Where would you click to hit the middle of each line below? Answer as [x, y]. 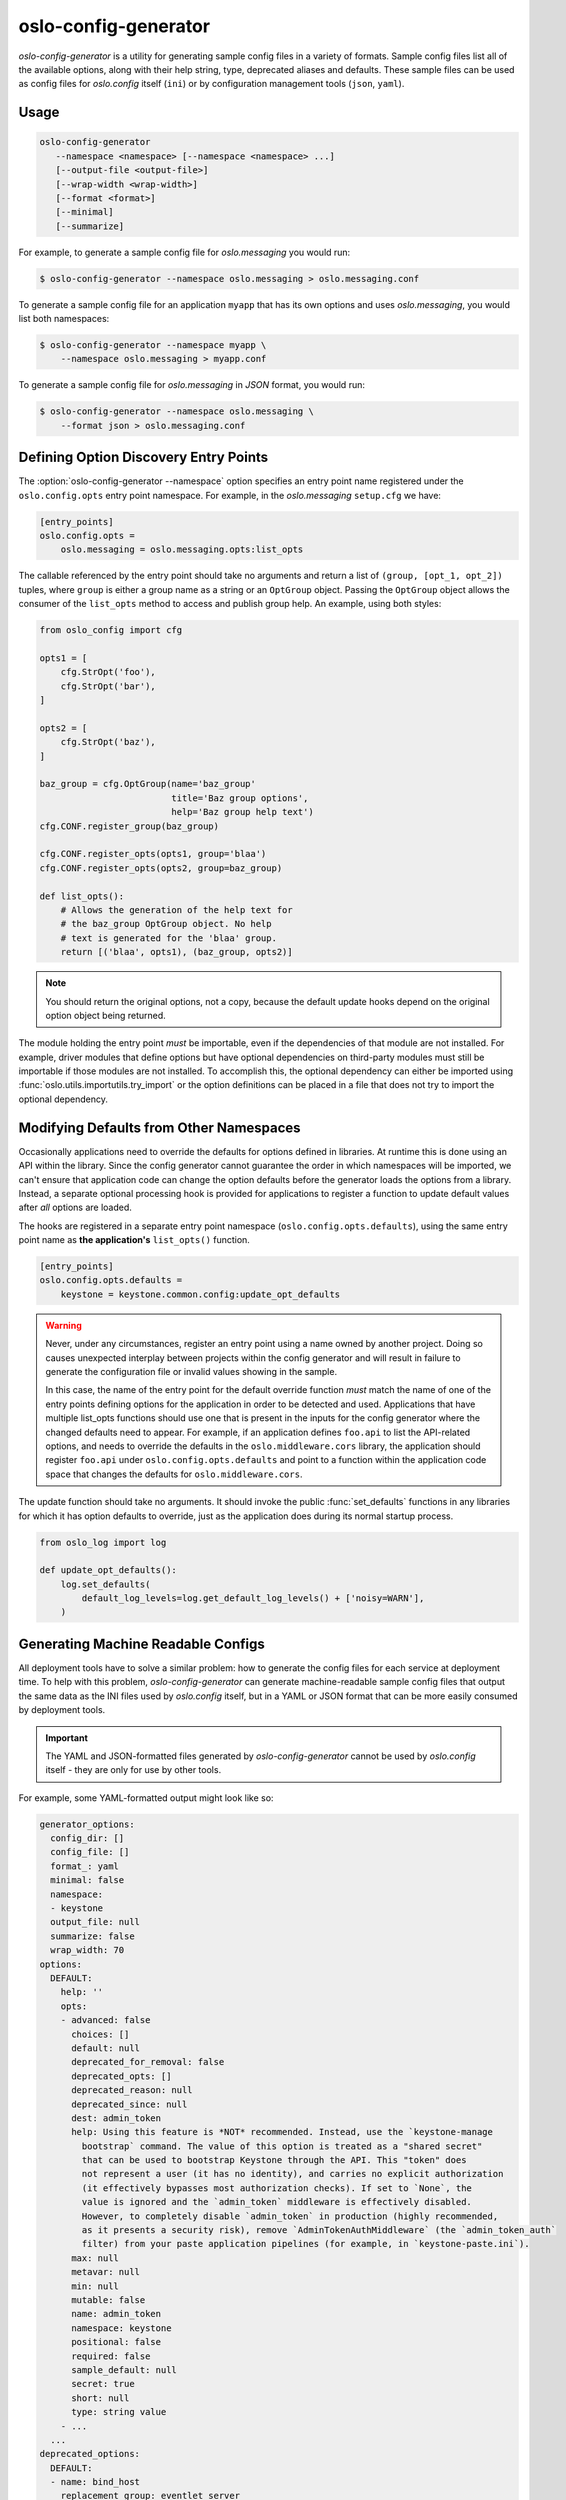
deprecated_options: [89, 2454]
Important [67, 1737]
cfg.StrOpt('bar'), [108, 686]
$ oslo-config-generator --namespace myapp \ [153, 345]
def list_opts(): [82, 896]
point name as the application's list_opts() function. [134, 1240]
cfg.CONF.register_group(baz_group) [129, 826]
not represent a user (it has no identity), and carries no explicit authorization [292, 2174]
